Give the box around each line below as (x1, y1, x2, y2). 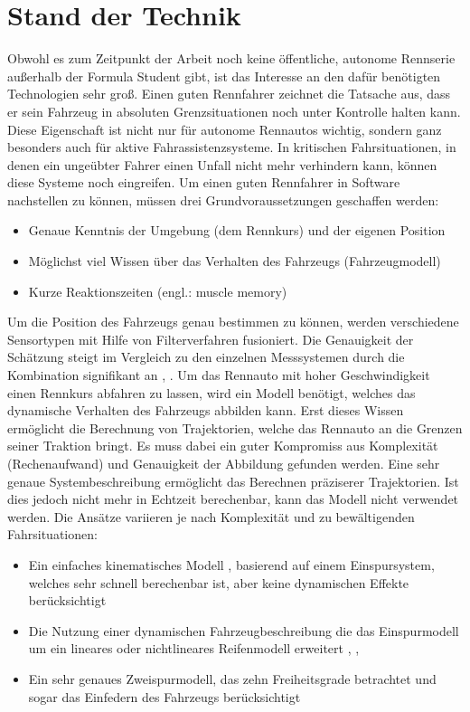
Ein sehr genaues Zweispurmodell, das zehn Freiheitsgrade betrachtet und (28, 669, 437, 688)
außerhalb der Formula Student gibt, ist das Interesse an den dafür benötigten (7, 66, 441, 85)
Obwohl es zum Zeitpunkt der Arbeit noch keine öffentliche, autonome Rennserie (7, 49, 456, 68)
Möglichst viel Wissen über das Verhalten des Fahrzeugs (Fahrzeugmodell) (28, 252, 441, 271)
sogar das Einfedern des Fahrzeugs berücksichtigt (28, 687, 301, 706)
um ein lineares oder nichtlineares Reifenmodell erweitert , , (28, 639, 360, 658)
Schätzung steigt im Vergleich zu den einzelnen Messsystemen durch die (7, 347, 405, 366)
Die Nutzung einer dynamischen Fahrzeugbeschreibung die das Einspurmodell (28, 621, 459, 640)
